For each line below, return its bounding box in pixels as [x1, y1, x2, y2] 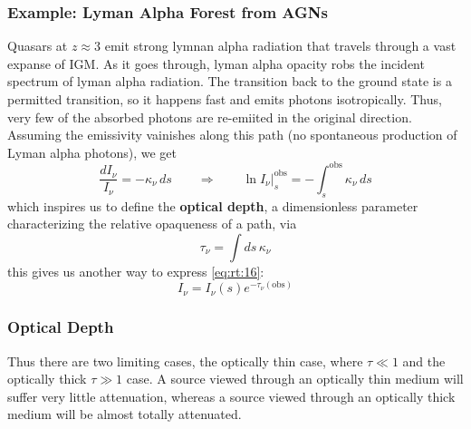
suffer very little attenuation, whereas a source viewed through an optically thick [7, 386, 456, 405]
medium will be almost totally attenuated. [7, 405, 242, 424]
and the [402, 351, 446, 370]
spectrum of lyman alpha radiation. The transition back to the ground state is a [7, 72, 452, 91]
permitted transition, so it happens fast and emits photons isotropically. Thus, [7, 90, 442, 108]
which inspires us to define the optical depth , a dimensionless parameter [7, 196, 418, 215]
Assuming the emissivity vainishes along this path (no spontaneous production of [7, 125, 457, 144]
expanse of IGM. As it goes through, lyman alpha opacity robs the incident [7, 54, 425, 73]
